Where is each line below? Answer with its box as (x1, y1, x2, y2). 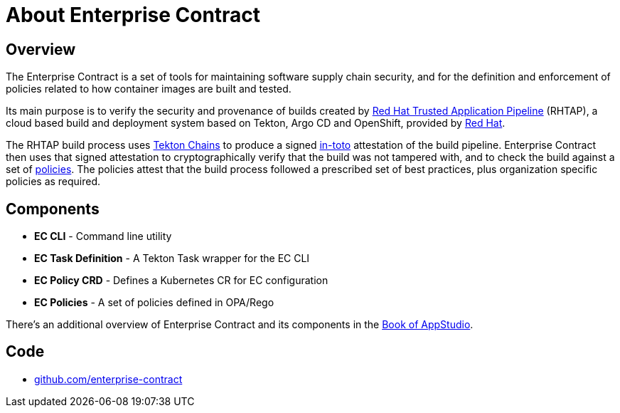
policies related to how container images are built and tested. (6, 83, 292, 95)
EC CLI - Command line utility (34, 230, 172, 243)
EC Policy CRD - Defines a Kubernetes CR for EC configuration (34, 274, 328, 287)
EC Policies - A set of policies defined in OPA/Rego (34, 296, 274, 309)
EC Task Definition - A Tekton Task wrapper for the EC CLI (34, 252, 310, 265)
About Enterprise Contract (6, 3, 261, 27)
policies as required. (6, 175, 101, 188)
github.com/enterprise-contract (34, 372, 183, 385)
